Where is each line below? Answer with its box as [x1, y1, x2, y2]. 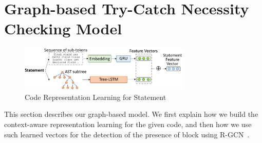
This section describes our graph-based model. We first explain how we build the [4, 109, 258, 119]
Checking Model [4, 18, 122, 39]
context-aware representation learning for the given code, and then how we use [4, 119, 252, 130]
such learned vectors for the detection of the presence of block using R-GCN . [4, 129, 250, 139]
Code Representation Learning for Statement [25, 91, 166, 102]
